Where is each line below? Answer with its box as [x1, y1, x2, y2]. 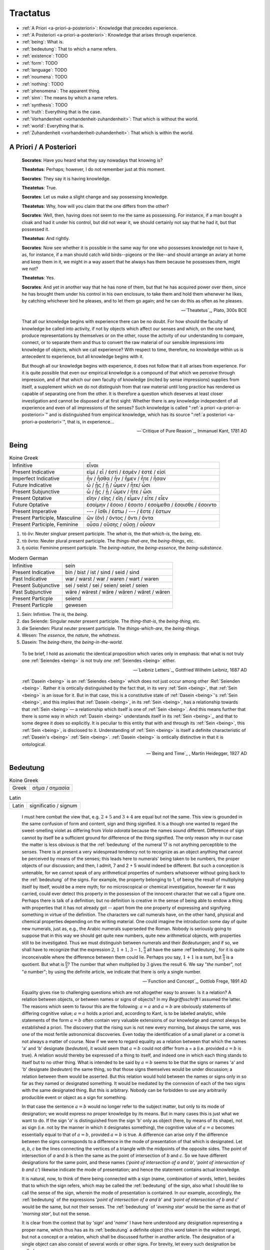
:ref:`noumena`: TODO [21, 74, 67, 80]
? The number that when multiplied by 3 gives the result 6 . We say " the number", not [67, 961, 242, 967]
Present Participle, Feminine [12, 521, 78, 528]
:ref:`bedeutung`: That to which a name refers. [21, 45, 117, 52]
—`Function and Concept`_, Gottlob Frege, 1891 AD [142, 978, 247, 984]
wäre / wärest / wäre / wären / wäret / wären [65, 588, 170, 595]
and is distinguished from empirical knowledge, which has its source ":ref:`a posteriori [49, 411, 226, 417]
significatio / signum [29, 802, 77, 809]
